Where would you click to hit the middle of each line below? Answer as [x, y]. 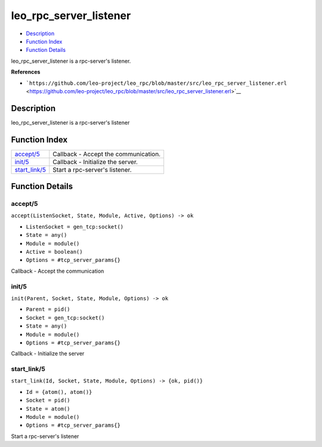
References [26, 72]
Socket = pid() [48, 400]
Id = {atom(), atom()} [59, 392]
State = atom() [48, 409]
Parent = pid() [48, 309]
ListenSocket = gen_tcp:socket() [75, 226]
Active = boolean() [54, 252]
